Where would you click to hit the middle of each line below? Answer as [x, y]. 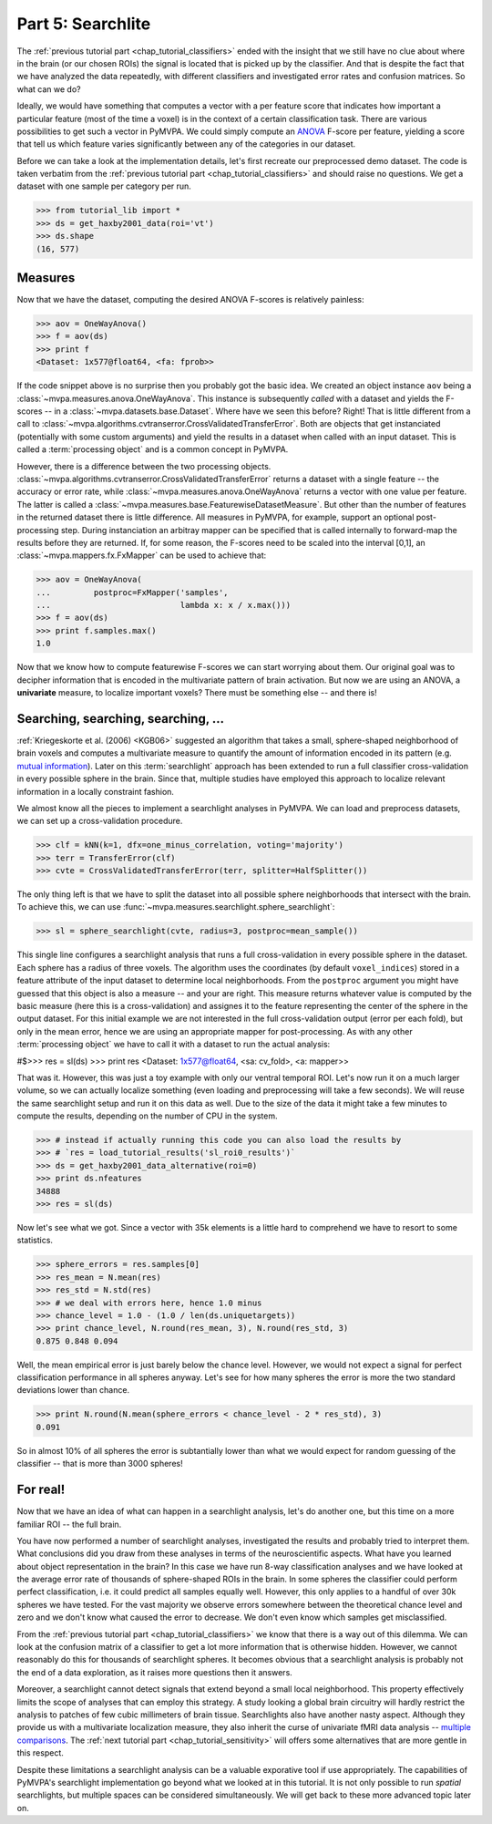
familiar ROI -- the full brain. [69, 1524]
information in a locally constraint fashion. [96, 791]
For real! [41, 1490]
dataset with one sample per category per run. [104, 186]
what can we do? [49, 89]
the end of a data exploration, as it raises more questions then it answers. [155, 1672]
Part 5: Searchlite [84, 24]
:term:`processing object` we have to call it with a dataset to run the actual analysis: [174, 1045]
